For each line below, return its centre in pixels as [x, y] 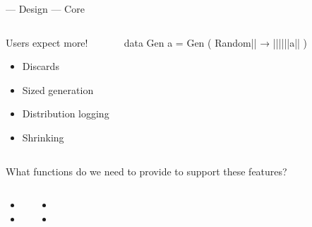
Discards [41, 66]
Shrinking [43, 137]
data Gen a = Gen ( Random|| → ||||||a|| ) [216, 42]
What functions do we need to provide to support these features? [146, 171]
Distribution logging [66, 113]
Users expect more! [47, 42]
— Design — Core [45, 8]
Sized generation [58, 89]
